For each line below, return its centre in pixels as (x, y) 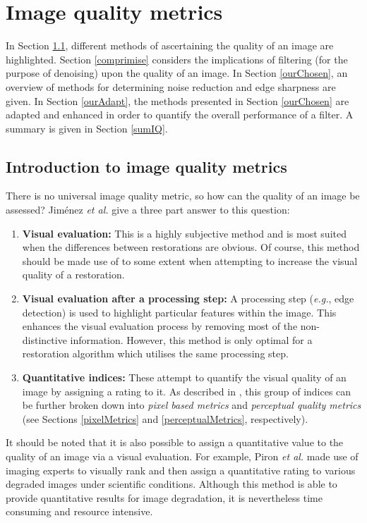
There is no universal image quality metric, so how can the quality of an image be (183, 196)
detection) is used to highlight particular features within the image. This (179, 312)
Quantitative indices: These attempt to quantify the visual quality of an (184, 377)
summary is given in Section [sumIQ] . (87, 128)
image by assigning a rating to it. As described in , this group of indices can (187, 391)
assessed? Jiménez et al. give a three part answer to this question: (148, 210)
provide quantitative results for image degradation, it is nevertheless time (164, 497)
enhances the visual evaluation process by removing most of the (160, 326)
